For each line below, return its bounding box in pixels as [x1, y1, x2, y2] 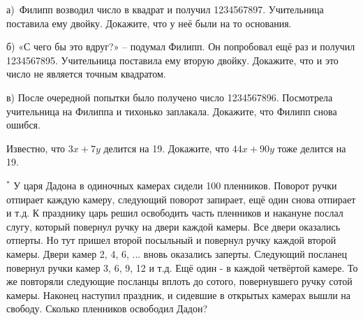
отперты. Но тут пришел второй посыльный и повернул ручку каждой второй [6, 233, 336, 247]
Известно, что [6, 140, 66, 155]
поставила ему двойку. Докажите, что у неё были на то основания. [6, 15, 292, 30]
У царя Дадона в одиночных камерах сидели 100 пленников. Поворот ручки [13, 177, 337, 192]
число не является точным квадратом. [6, 66, 166, 81]
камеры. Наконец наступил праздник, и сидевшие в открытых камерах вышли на [6, 287, 350, 302]
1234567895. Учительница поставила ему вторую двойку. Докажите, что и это [6, 52, 339, 67]
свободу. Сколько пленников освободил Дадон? [6, 301, 208, 316]
